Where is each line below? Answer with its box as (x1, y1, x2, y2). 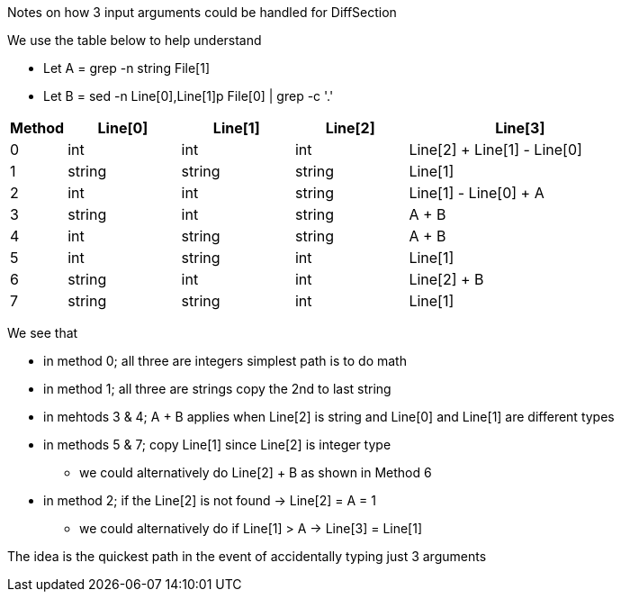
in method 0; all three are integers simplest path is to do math (43, 353, 407, 368)
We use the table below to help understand (7, 32, 262, 48)
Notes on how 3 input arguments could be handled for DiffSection (7, 5, 397, 20)
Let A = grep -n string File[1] (43, 60, 211, 76)
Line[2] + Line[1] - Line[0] (409, 141, 582, 159)
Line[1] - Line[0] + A (409, 184, 544, 202)
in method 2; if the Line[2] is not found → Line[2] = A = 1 (43, 493, 376, 508)
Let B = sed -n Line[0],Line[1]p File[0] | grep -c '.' (43, 88, 334, 104)
